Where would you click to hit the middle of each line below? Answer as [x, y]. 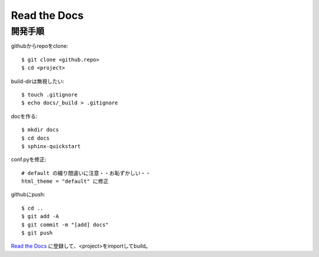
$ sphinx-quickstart [51, 146]
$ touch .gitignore [50, 95]
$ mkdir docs [40, 130]
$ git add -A [40, 216]
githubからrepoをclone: [40, 46]
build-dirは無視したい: [38, 81]
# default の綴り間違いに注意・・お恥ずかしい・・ [86, 173]
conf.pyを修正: [29, 160]
